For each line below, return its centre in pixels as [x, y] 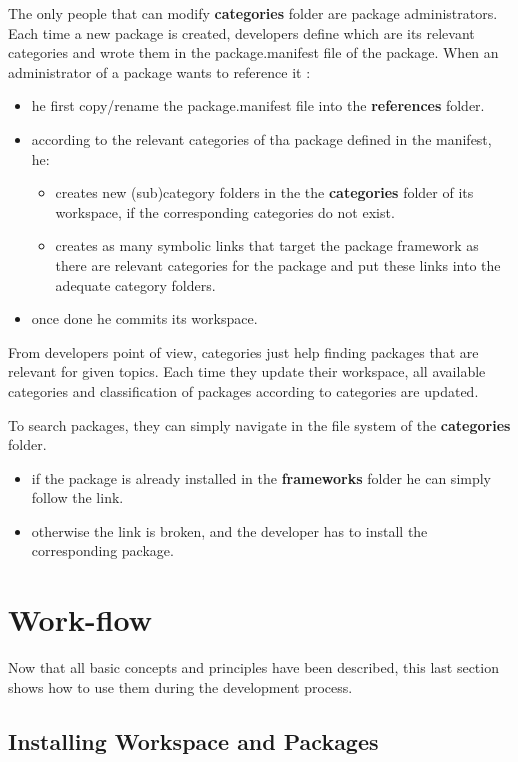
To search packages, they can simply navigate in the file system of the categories [259, 424]
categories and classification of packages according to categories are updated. [243, 390]
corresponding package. [102, 550]
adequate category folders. [135, 284]
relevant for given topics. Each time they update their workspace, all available [247, 371]
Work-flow [80, 619]
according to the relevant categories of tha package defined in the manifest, [261, 138]
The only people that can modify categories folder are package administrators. [253, 13]
